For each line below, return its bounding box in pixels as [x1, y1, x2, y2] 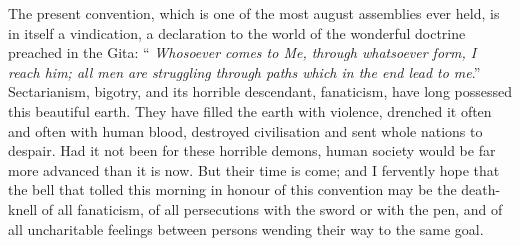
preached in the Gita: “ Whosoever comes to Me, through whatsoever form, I [8, 42, 477, 63]
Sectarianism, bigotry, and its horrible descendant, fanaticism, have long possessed [8, 81, 513, 102]
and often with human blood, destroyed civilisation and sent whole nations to [8, 120, 483, 141]
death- [461, 179, 501, 200]
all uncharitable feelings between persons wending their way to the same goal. [8, 218, 484, 239]
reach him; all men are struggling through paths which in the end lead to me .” [8, 61, 481, 82]
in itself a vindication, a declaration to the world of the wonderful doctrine [8, 22, 466, 43]
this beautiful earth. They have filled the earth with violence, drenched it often [8, 100, 492, 121]
